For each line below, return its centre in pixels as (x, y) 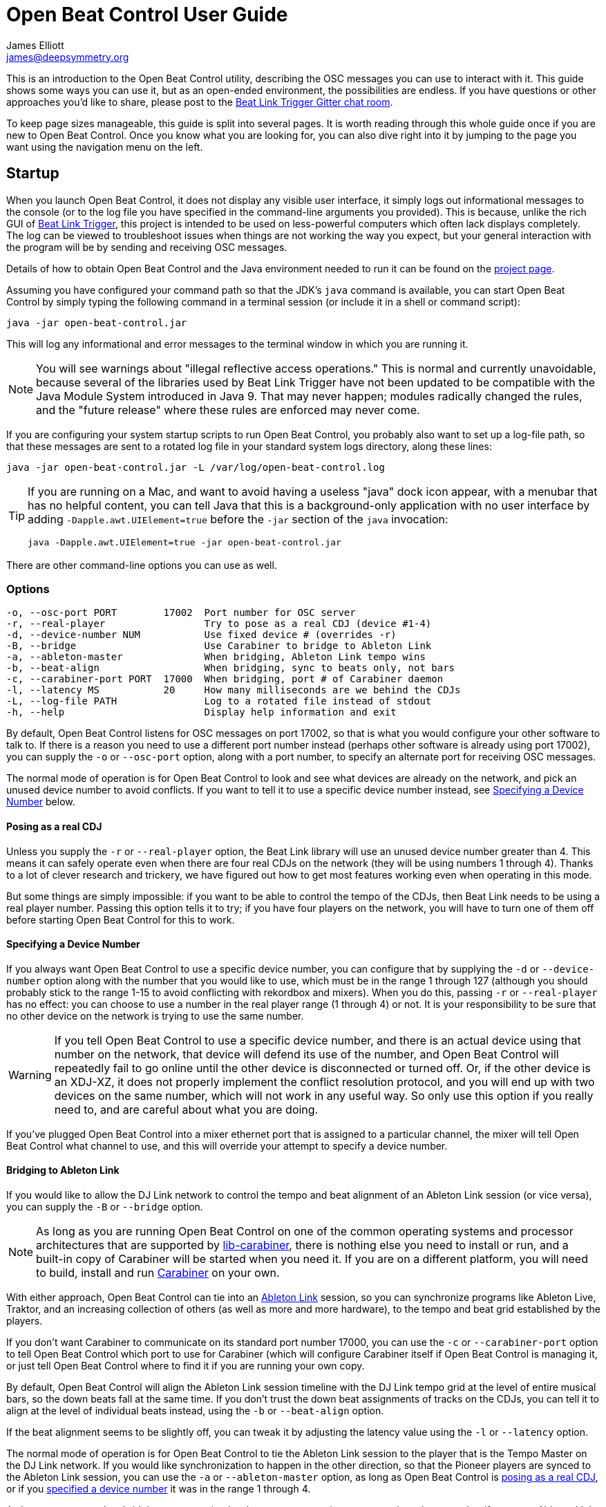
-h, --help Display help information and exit (201, 712)
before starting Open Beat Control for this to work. (121, 919)
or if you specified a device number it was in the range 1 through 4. (159, 1489)
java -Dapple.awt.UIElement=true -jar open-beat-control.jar (184, 542)
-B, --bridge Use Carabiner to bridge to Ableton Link (219, 646)
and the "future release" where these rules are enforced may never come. (228, 410)
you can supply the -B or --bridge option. (105, 1207)
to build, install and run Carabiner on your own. (158, 1273)
